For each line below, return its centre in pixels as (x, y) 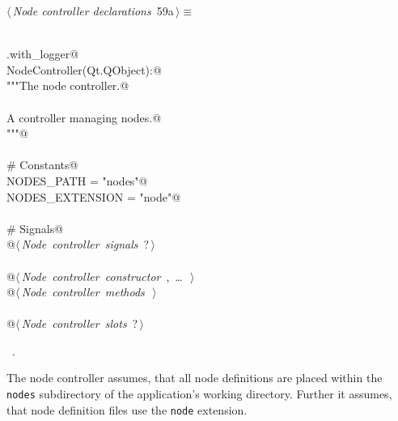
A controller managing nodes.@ (84, 117)
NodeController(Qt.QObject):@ (84, 69)
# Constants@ (42, 165)
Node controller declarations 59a (93, 11)
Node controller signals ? (85, 244)
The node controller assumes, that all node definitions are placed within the (195, 378)
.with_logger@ (43, 54)
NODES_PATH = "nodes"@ (77, 180)
